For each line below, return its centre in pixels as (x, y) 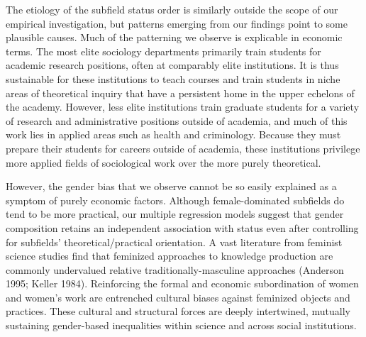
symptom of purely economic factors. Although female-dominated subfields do (175, 200)
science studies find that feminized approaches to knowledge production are (170, 256)
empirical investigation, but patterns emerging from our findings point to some (177, 23)
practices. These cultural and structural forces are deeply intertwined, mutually (178, 311)
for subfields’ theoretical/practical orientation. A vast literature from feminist (174, 242)
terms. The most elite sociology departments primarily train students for (163, 51)
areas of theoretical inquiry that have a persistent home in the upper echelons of (180, 93)
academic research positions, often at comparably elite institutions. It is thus (172, 65)
